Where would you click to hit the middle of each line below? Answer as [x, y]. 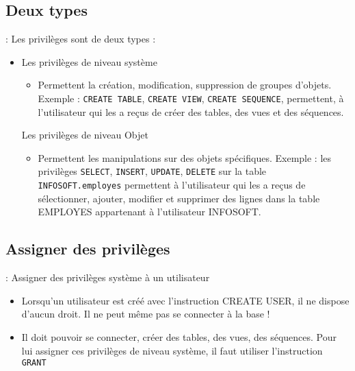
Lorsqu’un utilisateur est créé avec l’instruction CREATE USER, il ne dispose [185, 300]
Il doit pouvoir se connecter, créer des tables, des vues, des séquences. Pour [179, 336]
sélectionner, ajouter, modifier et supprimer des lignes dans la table [179, 198]
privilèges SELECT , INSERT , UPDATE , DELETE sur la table [152, 171]
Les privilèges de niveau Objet [85, 135]
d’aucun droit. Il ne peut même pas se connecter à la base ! [146, 314]
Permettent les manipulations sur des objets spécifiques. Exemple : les [185, 157]
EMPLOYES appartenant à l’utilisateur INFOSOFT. [149, 212]
